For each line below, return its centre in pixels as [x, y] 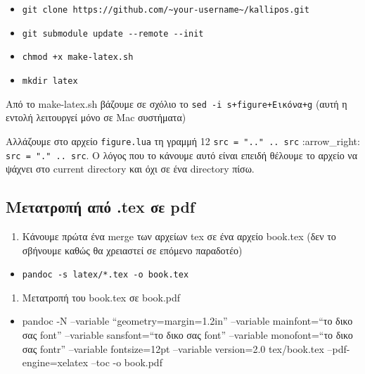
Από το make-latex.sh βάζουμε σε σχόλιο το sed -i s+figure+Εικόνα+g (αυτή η [177, 103]
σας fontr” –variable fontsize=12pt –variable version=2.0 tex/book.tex [173, 348]
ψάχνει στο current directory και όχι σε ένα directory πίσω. [130, 169]
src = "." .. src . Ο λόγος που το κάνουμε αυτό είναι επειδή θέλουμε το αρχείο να [181, 155]
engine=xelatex [55, 362]
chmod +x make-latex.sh [78, 57]
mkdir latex [50, 81]
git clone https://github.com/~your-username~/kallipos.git [166, 10]
